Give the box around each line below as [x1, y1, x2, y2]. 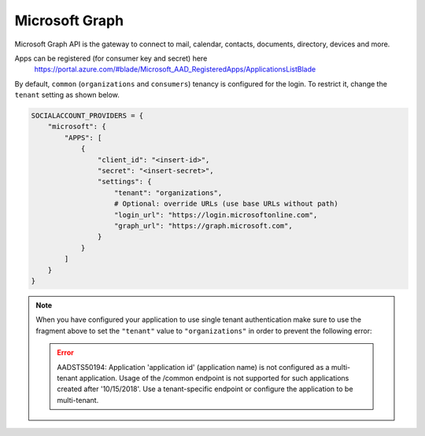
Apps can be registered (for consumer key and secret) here [14, 54, 208, 63]
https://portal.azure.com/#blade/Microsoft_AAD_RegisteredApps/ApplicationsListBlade [34, 65, 316, 74]
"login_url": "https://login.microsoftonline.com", [114, 210, 318, 220]
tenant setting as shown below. [14, 91, 120, 100]
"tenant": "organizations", [114, 188, 223, 197]
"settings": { [97, 177, 153, 187]
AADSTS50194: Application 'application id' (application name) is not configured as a [57, 362, 330, 371]
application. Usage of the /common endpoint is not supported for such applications [79, 373, 349, 382]
